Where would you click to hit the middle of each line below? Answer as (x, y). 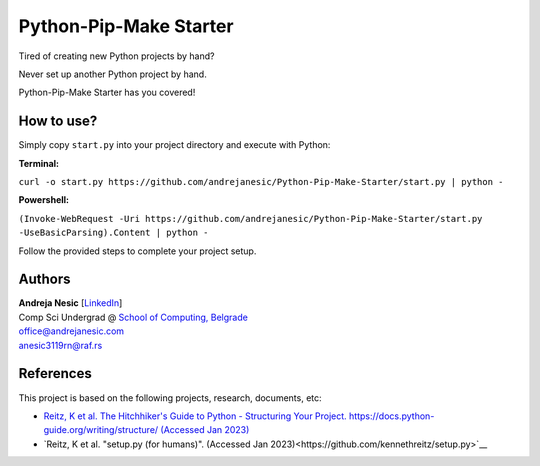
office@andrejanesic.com (71, 331)
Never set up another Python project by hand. (112, 74)
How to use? (58, 121)
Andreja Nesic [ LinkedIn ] (70, 303)
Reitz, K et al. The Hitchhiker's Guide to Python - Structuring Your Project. (195, 416)
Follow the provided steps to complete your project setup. (137, 251)
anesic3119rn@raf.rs (60, 345)
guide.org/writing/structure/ (101, 430)
